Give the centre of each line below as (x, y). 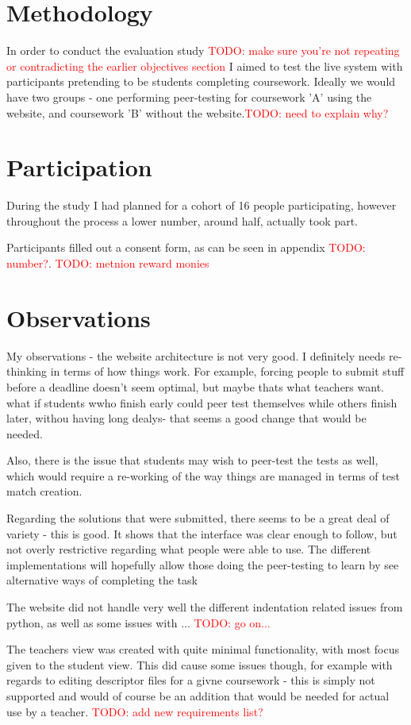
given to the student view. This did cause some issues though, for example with (200, 664)
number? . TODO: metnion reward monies (108, 263)
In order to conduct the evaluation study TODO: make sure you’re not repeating (203, 50)
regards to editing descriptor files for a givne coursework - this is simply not (191, 680)
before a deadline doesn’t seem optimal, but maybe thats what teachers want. (195, 386)
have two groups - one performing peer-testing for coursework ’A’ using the (189, 96)
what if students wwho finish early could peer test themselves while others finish (202, 402)
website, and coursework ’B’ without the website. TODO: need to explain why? (198, 112)
